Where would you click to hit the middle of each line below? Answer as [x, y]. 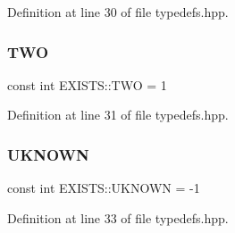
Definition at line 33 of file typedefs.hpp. [118, 217]
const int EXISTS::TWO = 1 [87, 84]
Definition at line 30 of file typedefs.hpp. [118, 12]
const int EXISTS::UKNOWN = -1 [104, 188]
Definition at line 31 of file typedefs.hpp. [118, 115]
